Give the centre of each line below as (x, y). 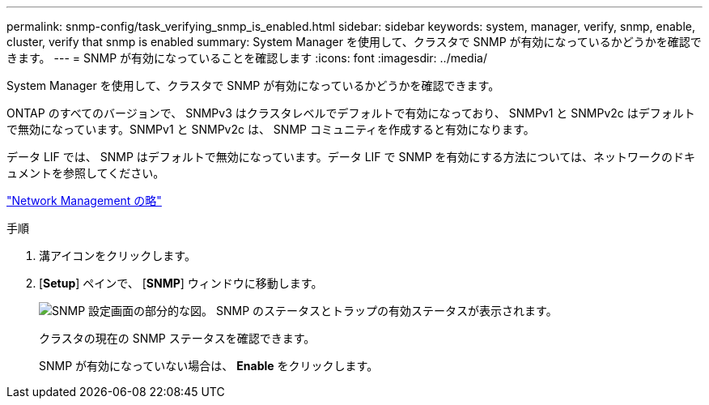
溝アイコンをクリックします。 (117, 256)
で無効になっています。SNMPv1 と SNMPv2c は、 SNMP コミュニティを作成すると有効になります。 (271, 129)
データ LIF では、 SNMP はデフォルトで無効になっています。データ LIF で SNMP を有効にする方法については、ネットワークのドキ (351, 157)
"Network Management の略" (84, 200)
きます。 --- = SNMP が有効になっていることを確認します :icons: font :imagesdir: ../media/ (247, 58)
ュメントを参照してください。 (86, 173)
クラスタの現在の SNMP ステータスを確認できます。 (177, 338)
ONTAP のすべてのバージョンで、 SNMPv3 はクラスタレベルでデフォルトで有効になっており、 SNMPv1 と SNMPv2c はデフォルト (351, 113)
